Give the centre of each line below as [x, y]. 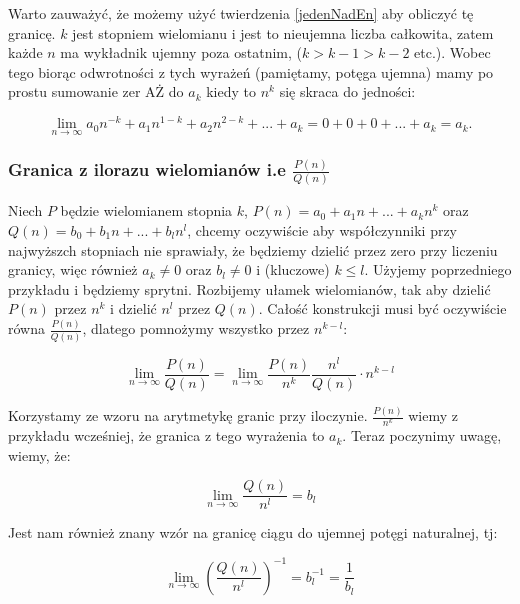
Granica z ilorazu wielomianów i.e [147, 169]
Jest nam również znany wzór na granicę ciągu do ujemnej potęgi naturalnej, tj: [253, 532]
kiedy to [231, 91]
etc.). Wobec [452, 52]
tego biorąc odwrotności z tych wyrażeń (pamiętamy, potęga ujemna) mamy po [251, 71]
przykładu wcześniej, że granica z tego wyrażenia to [166, 435]
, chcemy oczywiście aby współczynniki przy [322, 230]
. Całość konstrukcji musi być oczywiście [382, 308]
